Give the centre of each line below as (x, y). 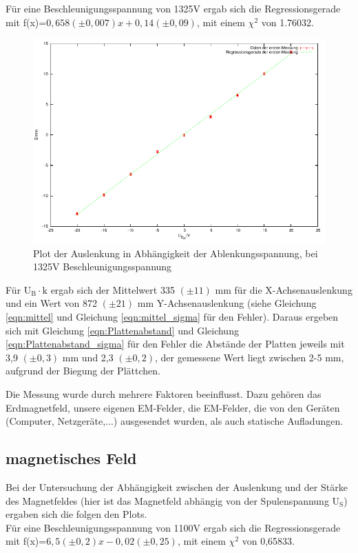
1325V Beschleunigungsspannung (103, 267)
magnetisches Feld (71, 458)
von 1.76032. (287, 22)
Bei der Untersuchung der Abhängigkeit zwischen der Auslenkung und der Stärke (177, 486)
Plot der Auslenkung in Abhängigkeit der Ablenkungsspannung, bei (176, 253)
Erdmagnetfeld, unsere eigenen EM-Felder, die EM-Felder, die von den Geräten (173, 407)
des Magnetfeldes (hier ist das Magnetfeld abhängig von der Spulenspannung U (173, 500)
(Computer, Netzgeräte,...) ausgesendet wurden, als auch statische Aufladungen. (175, 421)
